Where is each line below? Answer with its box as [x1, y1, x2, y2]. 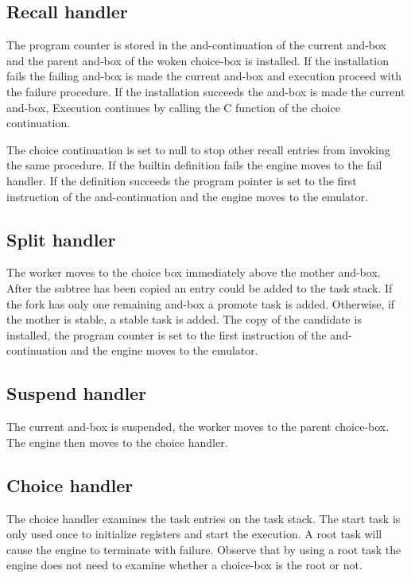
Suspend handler [6, 381, 147, 405]
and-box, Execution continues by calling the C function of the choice [6, 99, 340, 115]
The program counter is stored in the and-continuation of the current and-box [6, 37, 386, 53]
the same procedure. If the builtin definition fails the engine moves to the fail [6, 157, 382, 173]
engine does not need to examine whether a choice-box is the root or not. [6, 557, 363, 573]
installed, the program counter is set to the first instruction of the [6, 326, 327, 343]
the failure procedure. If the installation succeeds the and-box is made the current [6, 83, 405, 99]
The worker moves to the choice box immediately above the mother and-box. [6, 264, 381, 281]
